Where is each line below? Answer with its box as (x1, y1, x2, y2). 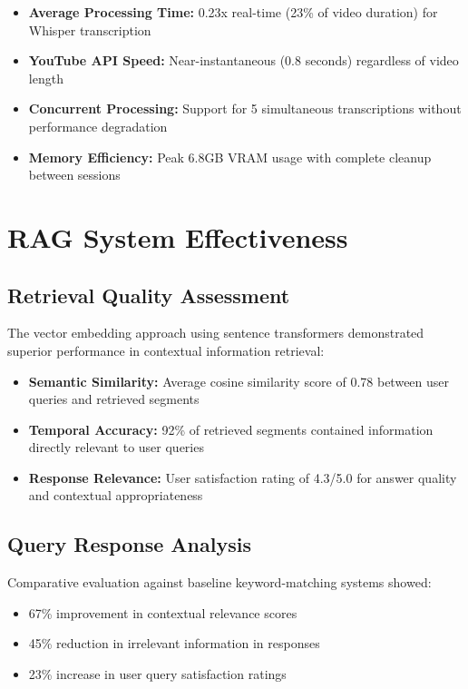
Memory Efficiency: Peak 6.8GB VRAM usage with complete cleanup (28, 147, 432, 166)
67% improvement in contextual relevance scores (28, 603, 297, 622)
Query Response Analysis (7, 530, 251, 558)
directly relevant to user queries (28, 438, 204, 457)
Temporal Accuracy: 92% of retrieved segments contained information (28, 419, 434, 438)
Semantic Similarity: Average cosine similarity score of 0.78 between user (28, 371, 450, 390)
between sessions (28, 165, 121, 184)
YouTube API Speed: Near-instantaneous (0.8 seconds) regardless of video (28, 51, 459, 70)
